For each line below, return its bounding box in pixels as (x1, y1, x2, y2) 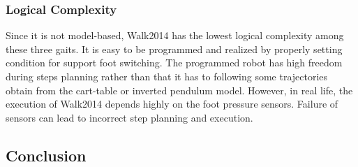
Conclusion (6, 144, 87, 166)
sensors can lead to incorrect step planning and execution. (6, 110, 253, 124)
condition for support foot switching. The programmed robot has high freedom (6, 55, 343, 70)
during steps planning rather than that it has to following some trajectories (6, 69, 328, 83)
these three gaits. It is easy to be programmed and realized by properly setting (6, 41, 343, 56)
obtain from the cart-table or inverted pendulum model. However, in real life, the (6, 82, 353, 97)
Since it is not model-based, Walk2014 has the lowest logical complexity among (6, 28, 344, 43)
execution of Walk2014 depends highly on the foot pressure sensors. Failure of (6, 96, 338, 111)
